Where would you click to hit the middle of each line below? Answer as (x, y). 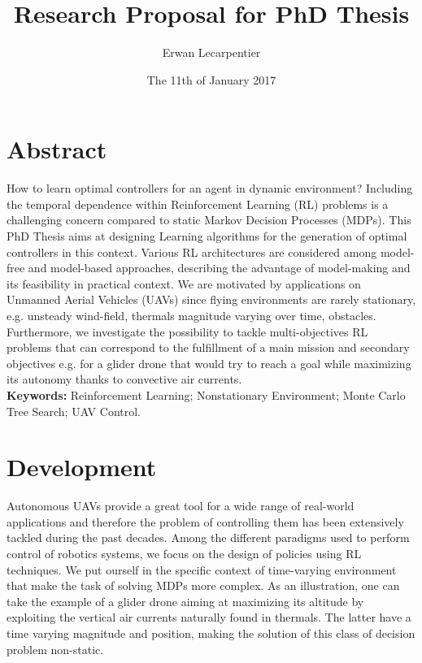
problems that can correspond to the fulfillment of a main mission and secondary (208, 347)
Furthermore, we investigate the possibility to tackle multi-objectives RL (187, 331)
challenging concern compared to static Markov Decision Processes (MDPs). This (209, 220)
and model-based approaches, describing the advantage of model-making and (219, 268)
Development (82, 467)
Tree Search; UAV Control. (74, 411)
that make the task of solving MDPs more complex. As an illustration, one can (203, 585)
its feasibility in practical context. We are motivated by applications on (184, 283)
